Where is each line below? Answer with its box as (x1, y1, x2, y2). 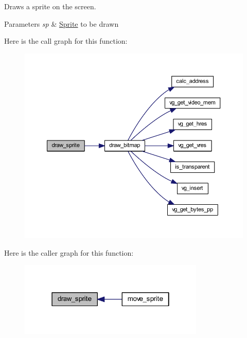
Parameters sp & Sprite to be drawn (4, 18, 119, 29)
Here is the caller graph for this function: (4, 247, 134, 258)
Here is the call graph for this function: (4, 35, 128, 46)
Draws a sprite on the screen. (4, 1, 96, 11)
